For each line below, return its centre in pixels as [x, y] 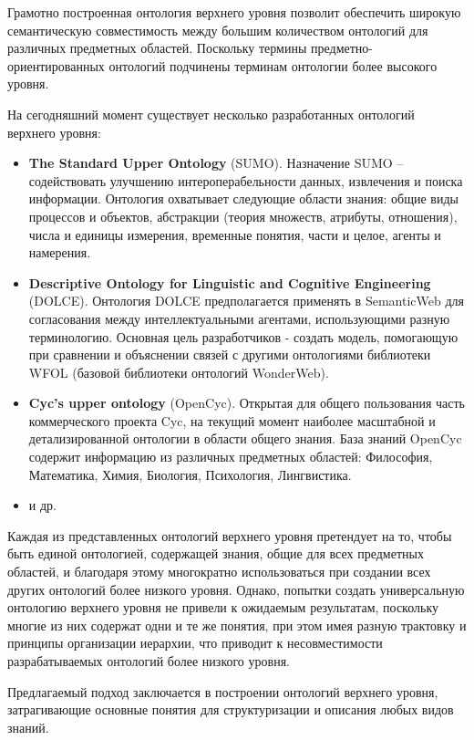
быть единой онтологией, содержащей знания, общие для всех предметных [216, 553]
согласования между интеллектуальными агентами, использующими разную [239, 318]
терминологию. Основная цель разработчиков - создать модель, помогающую [243, 336]
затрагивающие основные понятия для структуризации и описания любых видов [231, 709]
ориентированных [56, 65]
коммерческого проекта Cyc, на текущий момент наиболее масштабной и [232, 420]
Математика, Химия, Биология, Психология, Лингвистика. [190, 474]
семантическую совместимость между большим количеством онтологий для [218, 30]
